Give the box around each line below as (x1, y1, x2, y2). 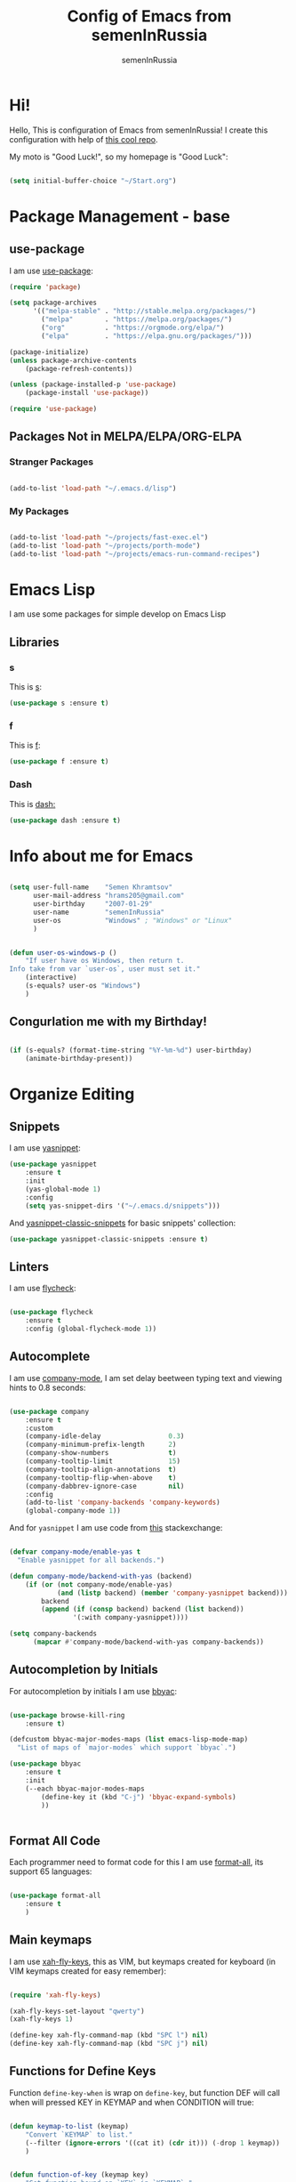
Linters (9, 1259, 49, 1274)
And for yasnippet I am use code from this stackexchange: (9, 1523, 223, 1533)
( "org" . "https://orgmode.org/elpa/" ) (41, 323, 225, 333)
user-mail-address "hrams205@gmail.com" (32, 892, 185, 901)
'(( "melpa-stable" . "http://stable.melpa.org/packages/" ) (32, 307, 256, 316)
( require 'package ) (9, 282, 82, 291)
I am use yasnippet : (9, 1143, 82, 1153)
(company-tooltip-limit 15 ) (25, 1457, 180, 1466)
